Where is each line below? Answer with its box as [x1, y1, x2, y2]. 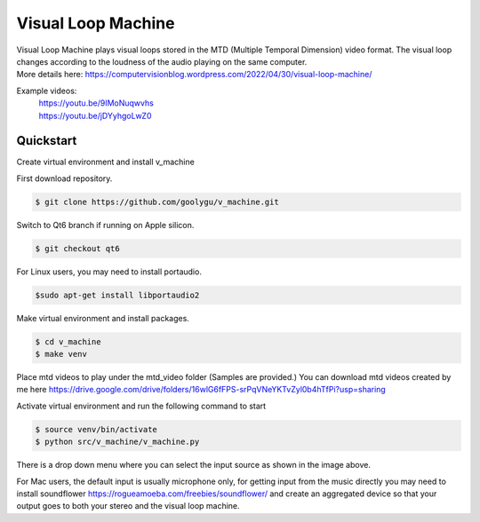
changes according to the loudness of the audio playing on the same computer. [16, 56, 308, 67]
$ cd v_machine [35, 336, 101, 346]
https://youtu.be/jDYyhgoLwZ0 [38, 110, 152, 121]
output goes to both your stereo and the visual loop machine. [16, 501, 240, 511]
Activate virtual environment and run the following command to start [16, 400, 267, 411]
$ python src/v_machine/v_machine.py [35, 437, 200, 447]
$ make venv [35, 349, 88, 360]
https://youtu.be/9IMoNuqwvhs [38, 98, 155, 108]
